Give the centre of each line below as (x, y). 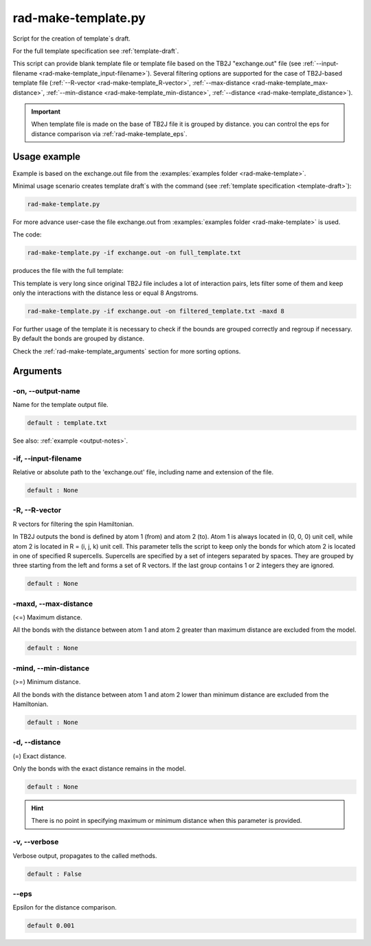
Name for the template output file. (61, 404)
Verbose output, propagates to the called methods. (85, 855)
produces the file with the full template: (68, 271)
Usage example (47, 157)
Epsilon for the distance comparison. (65, 907)
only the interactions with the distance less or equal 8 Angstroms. (105, 293)
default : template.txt (67, 422)
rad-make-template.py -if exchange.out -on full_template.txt (134, 253)
